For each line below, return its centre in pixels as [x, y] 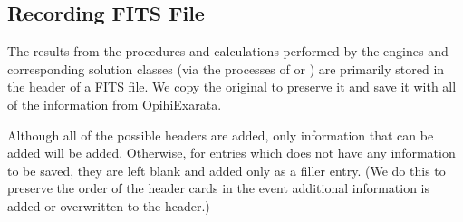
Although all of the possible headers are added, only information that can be [221, 135]
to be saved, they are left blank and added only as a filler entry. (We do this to [227, 170]
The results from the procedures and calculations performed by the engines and [228, 51]
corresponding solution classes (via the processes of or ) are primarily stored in [226, 68]
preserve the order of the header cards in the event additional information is [219, 188]
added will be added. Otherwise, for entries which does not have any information [231, 153]
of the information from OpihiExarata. [115, 104]
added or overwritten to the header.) [109, 205]
